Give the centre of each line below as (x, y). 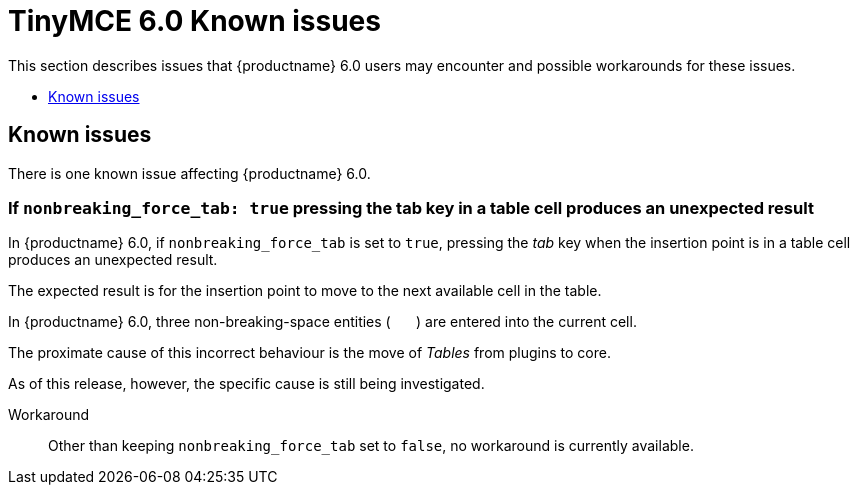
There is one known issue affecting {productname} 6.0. (189, 173)
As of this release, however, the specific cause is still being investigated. (246, 384)
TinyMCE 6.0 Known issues (194, 21)
